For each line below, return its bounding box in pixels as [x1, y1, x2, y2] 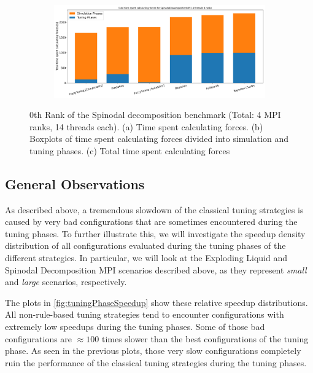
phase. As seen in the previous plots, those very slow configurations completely [5, 344, 301, 357]
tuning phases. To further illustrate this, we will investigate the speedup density [5, 227, 306, 240]
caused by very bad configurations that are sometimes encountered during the [5, 215, 298, 228]
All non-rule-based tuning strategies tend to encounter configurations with [5, 308, 284, 321]
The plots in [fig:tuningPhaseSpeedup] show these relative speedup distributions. [5, 296, 308, 308]
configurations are [5, 332, 72, 345]
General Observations [5, 174, 145, 193]
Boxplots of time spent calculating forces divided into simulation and [29, 132, 289, 145]
